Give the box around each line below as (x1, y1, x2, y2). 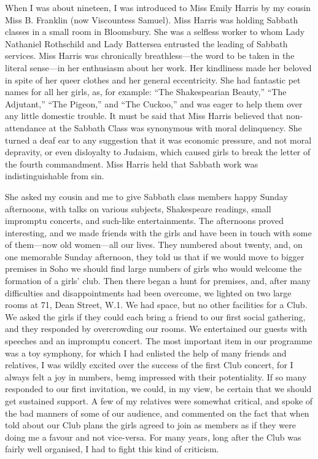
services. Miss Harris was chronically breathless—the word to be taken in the (5, 49, 295, 62)
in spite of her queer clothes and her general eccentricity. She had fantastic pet (5, 73, 301, 86)
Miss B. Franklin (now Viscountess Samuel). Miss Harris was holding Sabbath (5, 13, 298, 26)
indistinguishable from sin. (5, 169, 104, 182)
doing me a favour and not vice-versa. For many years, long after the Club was (5, 430, 301, 443)
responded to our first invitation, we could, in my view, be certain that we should (5, 382, 312, 395)
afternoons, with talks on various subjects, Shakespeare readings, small (5, 202, 271, 215)
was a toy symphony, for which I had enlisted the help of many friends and (5, 346, 287, 359)
